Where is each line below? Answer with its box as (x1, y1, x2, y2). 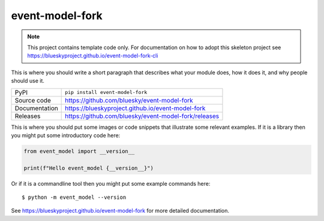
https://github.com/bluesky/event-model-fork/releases (65, 111, 220, 120)
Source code (14, 96, 51, 104)
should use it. (11, 77, 45, 84)
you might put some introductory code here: (11, 132, 121, 139)
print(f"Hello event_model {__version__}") (23, 165, 154, 171)
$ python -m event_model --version (22, 194, 127, 201)
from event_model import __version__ (23, 147, 135, 155)
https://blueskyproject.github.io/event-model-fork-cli (27, 52, 158, 59)
